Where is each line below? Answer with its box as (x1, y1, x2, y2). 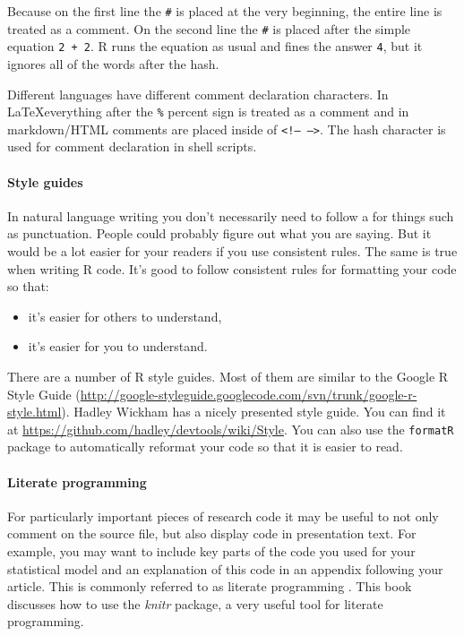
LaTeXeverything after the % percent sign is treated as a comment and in (7, 102, 409, 121)
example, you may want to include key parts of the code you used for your (7, 542, 416, 561)
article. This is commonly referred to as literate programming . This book (7, 577, 412, 596)
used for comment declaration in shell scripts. (7, 137, 257, 156)
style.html (7, 402, 62, 421)
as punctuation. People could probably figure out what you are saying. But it (7, 224, 432, 243)
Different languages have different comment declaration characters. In (7, 84, 389, 103)
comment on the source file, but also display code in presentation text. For (7, 524, 417, 543)
